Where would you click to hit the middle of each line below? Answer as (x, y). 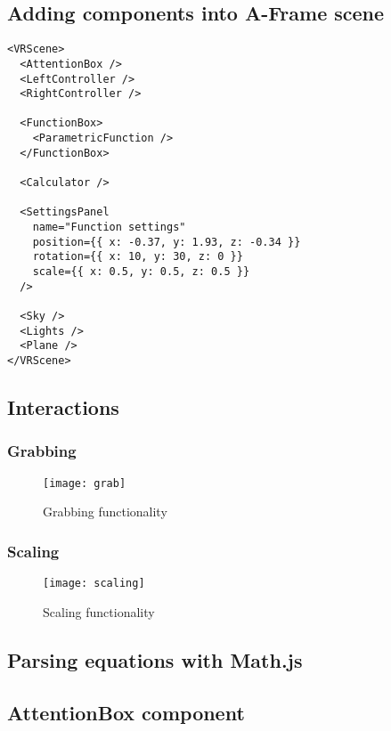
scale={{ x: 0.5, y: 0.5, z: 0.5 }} (141, 272)
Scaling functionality (99, 611)
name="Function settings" (109, 227)
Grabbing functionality (105, 512)
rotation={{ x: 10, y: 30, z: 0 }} (138, 257)
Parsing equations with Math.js (155, 659)
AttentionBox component (126, 712)
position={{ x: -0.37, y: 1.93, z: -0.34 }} (167, 242)
